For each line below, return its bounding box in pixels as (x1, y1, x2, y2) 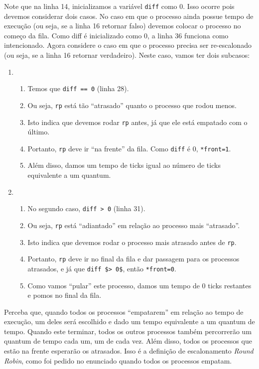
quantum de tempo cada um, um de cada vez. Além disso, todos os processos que (4, 336, 252, 346)
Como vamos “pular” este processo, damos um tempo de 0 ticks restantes (27, 280, 252, 290)
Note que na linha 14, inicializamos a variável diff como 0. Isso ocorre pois (4, 1, 235, 11)
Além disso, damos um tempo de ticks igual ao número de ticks (27, 160, 221, 170)
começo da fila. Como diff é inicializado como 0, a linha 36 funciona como (4, 30, 229, 40)
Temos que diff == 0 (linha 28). (27, 83, 129, 94)
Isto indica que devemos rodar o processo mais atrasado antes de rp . (27, 237, 237, 247)
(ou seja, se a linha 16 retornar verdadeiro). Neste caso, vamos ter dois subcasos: (4, 50, 250, 60)
